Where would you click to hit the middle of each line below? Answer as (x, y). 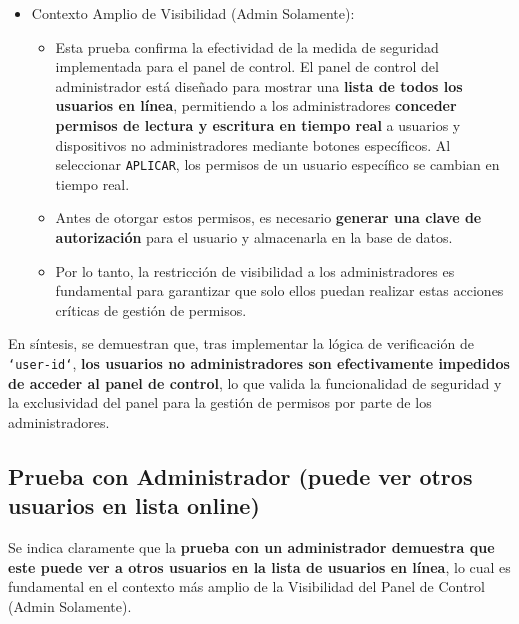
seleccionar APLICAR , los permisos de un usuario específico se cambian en (277, 164)
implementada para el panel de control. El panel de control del (247, 66)
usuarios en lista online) (134, 505)
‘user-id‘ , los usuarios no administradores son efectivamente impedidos (259, 362)
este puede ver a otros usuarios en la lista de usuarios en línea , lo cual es (259, 566)
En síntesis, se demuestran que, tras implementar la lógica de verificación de (241, 343)
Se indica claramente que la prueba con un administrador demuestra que (251, 547)
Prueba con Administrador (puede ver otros (240, 475)
